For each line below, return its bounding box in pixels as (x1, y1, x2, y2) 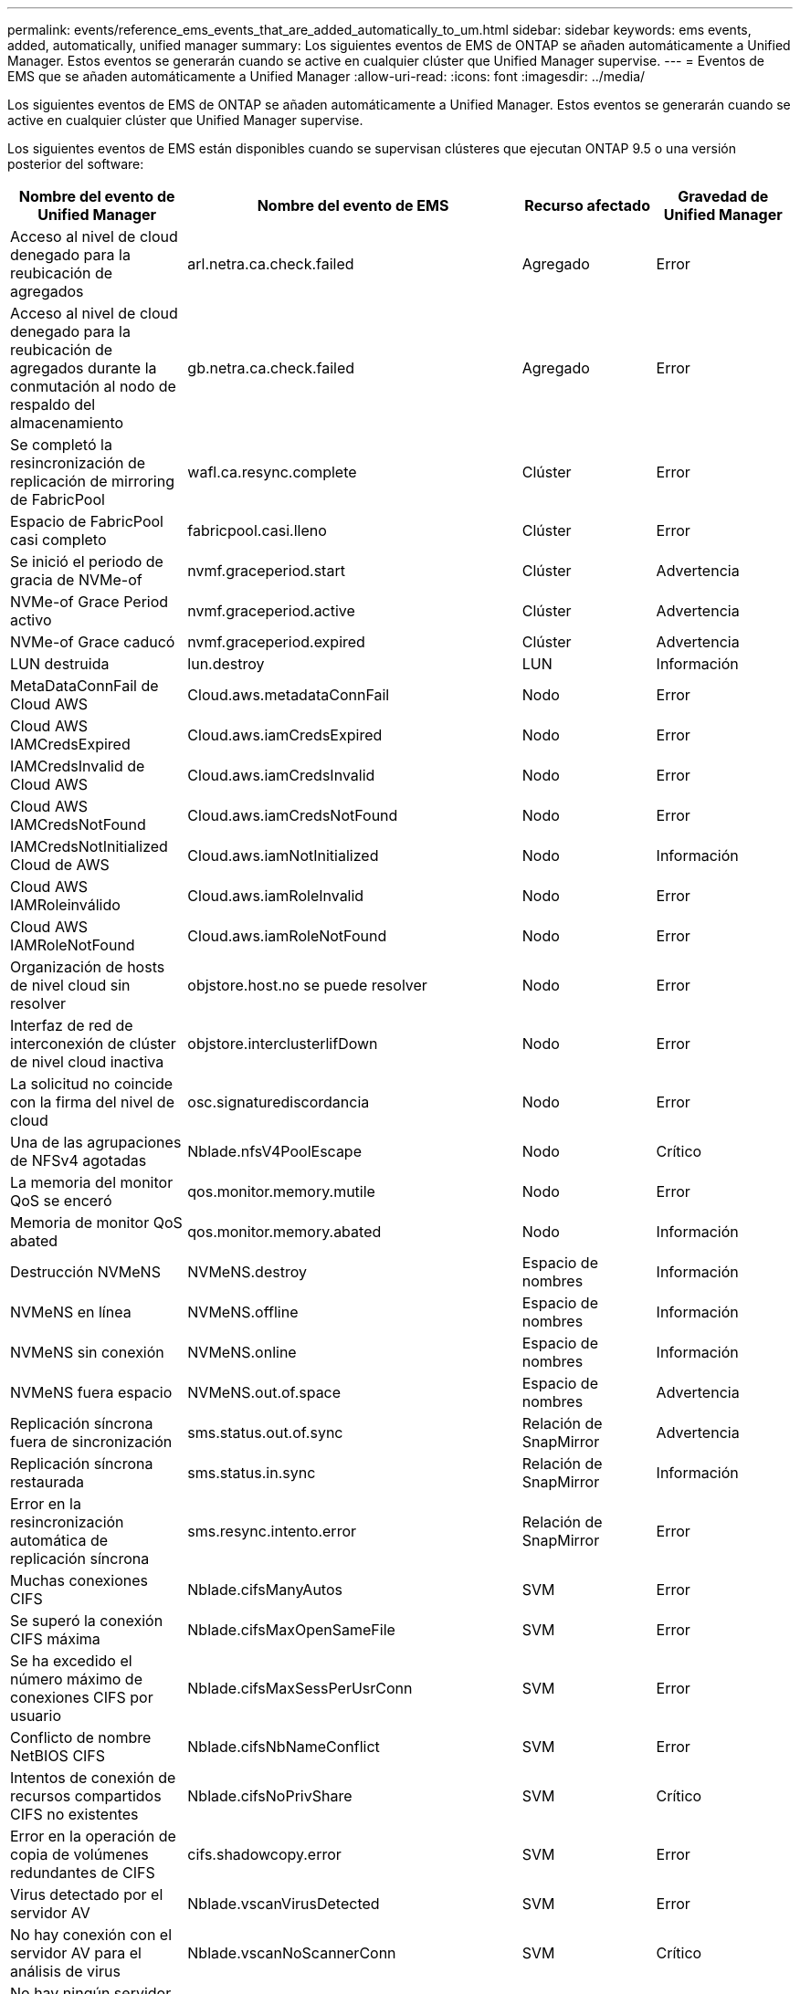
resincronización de (10, 454, 146, 472)
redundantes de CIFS (10, 1863, 155, 1882)
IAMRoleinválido (10, 896, 121, 914)
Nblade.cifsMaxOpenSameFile (187, 1621, 395, 1639)
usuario (10, 1706, 61, 1725)
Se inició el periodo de (10, 552, 163, 571)
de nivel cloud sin (10, 976, 131, 994)
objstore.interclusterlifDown (187, 1034, 378, 1053)
